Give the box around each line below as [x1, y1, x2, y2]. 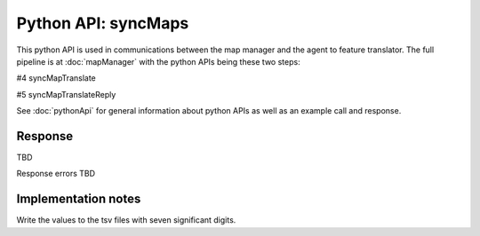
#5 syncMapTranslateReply [16, 89, 116, 99]
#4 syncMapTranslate [16, 73, 97, 83]
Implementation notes [16, 192, 141, 207]
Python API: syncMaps [16, 13, 189, 33]
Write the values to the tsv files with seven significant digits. [16, 215, 236, 225]
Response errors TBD [16, 169, 96, 179]
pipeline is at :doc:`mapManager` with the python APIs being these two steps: [16, 56, 301, 67]
